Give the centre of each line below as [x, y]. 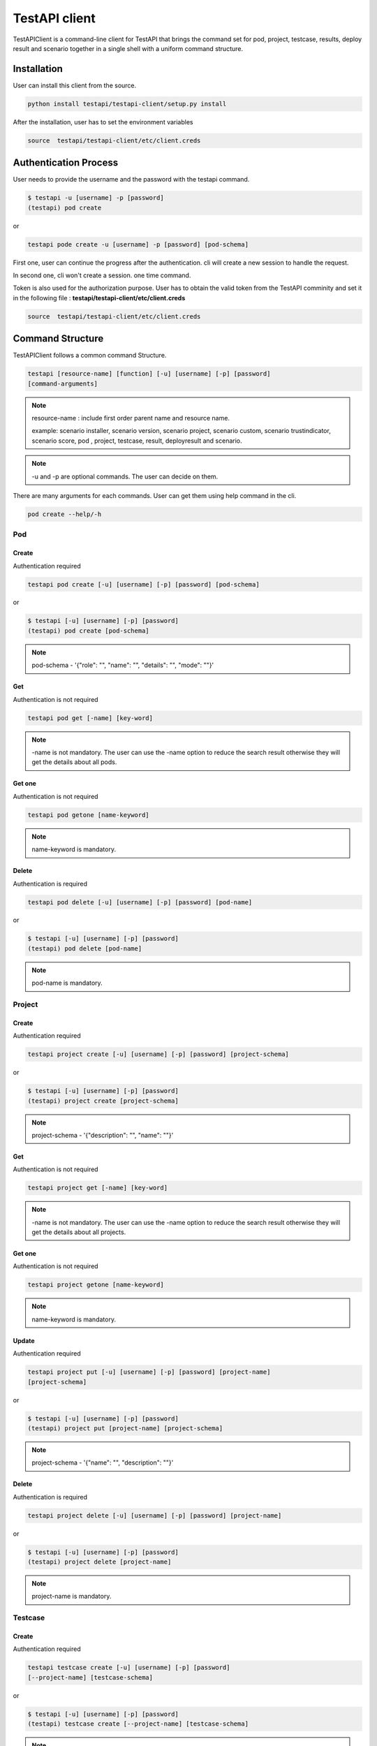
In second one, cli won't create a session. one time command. [102, 275]
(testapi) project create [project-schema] [103, 1101]
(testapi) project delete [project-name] [99, 1562]
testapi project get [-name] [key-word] [97, 1188]
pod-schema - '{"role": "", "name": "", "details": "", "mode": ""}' [123, 665]
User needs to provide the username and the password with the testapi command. [131, 179]
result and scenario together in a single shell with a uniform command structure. [128, 48]
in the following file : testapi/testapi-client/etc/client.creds [99, 298]
